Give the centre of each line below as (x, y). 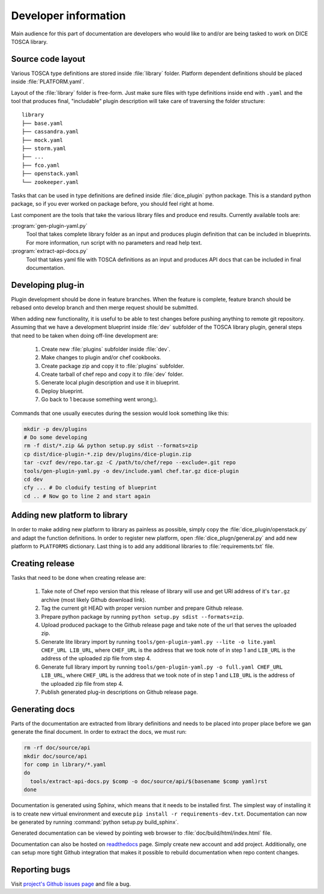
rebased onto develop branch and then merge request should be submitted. (105, 308)
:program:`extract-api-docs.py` (49, 251)
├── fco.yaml (41, 165)
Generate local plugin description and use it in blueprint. (110, 383)
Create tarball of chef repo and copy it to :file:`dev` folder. (112, 374)
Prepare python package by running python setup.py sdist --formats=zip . (142, 616)
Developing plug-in (48, 285)
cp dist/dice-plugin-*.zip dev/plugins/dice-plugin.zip (108, 454)
